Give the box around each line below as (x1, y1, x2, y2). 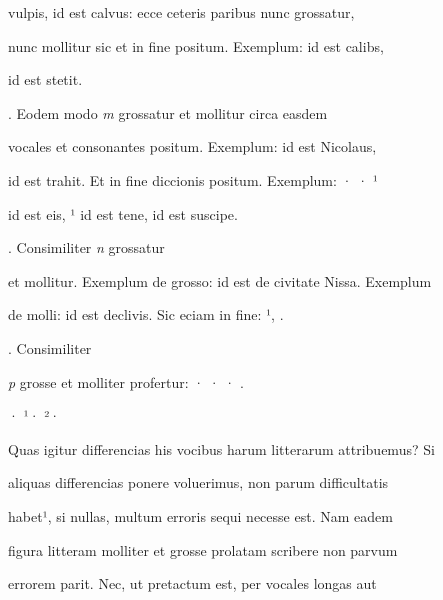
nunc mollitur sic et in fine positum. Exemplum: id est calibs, (8, 35, 384, 56)
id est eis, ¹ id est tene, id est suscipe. (8, 203, 238, 224)
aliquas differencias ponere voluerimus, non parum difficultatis (8, 472, 389, 493)
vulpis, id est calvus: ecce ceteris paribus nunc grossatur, (8, 2, 355, 22)
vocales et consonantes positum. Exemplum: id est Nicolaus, (8, 136, 377, 157)
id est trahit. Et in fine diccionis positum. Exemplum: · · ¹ (8, 169, 378, 190)
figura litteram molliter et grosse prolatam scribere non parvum (8, 539, 398, 560)
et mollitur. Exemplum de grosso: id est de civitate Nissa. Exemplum (8, 270, 432, 291)
